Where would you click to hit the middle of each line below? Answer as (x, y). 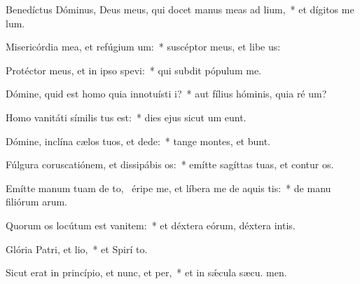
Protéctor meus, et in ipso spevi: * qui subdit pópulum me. (133, 70)
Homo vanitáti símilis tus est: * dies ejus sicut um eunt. (126, 117)
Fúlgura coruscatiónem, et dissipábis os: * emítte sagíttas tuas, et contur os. (170, 164)
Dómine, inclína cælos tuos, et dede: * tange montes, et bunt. (138, 141)
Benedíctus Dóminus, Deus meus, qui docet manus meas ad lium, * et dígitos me (180, 9)
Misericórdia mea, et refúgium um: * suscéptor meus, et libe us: (143, 47)
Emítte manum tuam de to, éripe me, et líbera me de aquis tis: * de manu (168, 188)
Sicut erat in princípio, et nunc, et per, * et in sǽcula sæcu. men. (146, 272)
